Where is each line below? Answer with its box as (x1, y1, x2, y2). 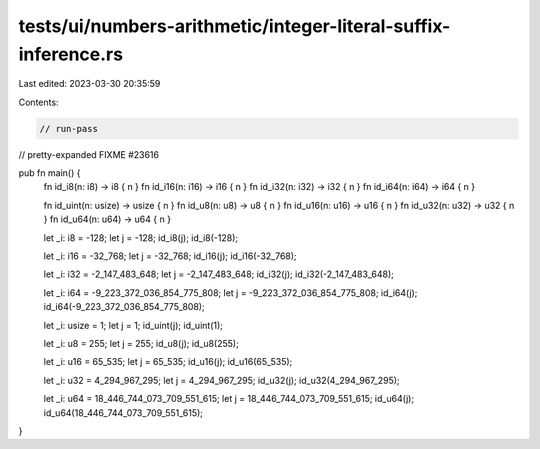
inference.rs (18, 43, 124, 65)
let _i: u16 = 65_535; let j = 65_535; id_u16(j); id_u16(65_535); (43, 356, 293, 368)
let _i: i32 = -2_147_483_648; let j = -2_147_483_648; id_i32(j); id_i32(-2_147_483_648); (43, 268, 395, 280)
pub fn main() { (18, 167, 81, 179)
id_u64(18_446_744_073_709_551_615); (43, 406, 204, 419)
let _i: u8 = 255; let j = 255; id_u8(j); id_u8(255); (43, 338, 239, 349)
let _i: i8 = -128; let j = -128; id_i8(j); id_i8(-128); (43, 231, 239, 244)
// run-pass (39, 123, 99, 134)
